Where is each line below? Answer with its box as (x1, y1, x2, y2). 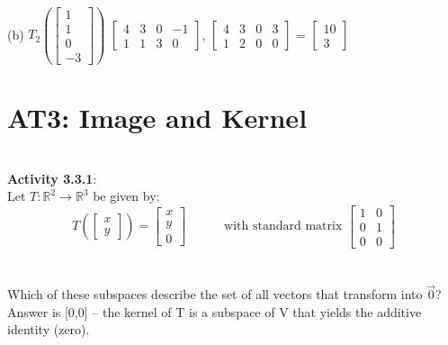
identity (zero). (7, 320, 90, 339)
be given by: (93, 186, 160, 205)
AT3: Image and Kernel (7, 98, 308, 135)
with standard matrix (224, 220, 343, 233)
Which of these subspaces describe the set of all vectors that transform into (7, 285, 423, 304)
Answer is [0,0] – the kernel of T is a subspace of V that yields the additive (7, 302, 422, 321)
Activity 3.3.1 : (7, 168, 97, 187)
